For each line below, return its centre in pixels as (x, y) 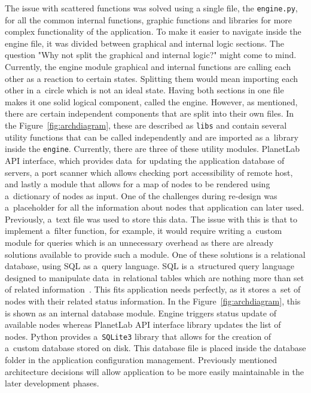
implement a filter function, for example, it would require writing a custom (144, 231)
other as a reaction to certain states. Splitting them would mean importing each (151, 78)
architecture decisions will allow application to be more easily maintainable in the (155, 371)
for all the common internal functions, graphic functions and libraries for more (149, 19)
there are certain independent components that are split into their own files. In (150, 113)
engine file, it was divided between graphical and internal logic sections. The (144, 43)
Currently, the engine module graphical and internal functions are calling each (148, 67)
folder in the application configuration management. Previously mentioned (141, 360)
